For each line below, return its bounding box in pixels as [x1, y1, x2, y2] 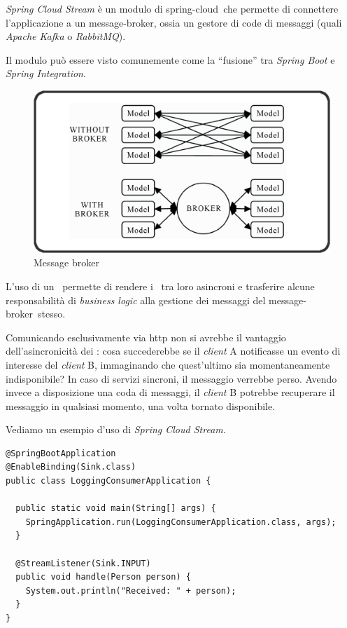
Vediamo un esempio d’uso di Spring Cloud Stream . [6, 422, 226, 437]
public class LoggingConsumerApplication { [6, 476, 211, 486]
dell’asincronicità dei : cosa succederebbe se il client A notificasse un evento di [6, 343, 341, 358]
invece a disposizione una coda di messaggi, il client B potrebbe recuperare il [6, 385, 335, 400]
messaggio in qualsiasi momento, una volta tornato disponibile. [6, 398, 276, 413]
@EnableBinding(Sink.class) [6, 462, 136, 472]
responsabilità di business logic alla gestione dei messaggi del [6, 292, 266, 307]
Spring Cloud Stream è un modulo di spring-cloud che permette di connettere [6, 1, 339, 15]
